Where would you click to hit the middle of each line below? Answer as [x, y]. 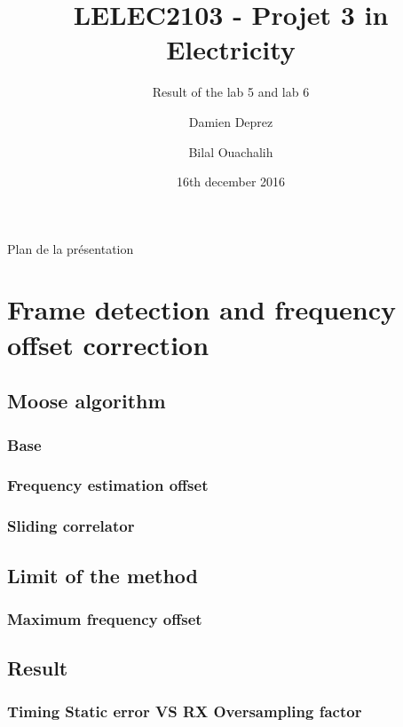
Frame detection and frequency [202, 309]
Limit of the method [103, 575]
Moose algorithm [87, 401]
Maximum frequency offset [105, 618]
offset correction [108, 344]
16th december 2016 [231, 182]
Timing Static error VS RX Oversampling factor [185, 711]
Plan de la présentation [71, 248]
